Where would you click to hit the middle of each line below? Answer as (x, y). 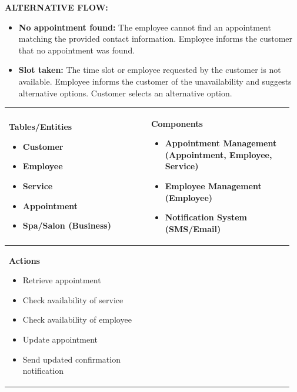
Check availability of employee (77, 319)
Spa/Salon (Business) (67, 225)
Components (177, 123)
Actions (24, 260)
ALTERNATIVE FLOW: (56, 7)
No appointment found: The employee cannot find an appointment (145, 27)
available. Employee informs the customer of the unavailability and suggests (155, 81)
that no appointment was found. (77, 50)
